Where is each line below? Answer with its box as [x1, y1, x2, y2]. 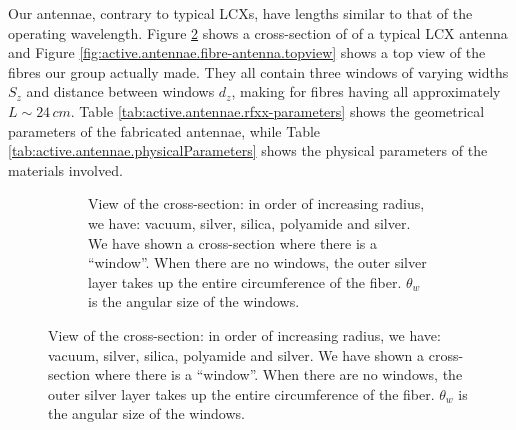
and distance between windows [26, 81, 215, 102]
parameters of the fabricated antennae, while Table [8, 120, 321, 141]
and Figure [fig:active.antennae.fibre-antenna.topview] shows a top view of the [8, 42, 486, 63]
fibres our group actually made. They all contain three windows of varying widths [8, 61, 509, 82]
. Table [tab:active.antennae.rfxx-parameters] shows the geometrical [70, 100, 485, 121]
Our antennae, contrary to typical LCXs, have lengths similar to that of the [8, 3, 473, 23]
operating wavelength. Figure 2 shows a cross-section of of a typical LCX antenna [8, 22, 508, 43]
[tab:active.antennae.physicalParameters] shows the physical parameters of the [8, 140, 488, 161]
